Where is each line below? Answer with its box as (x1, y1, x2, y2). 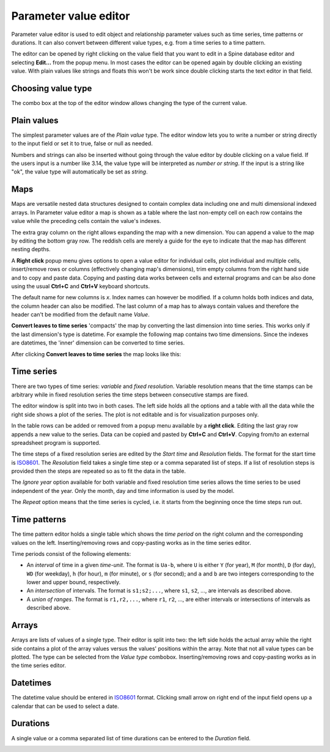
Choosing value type (11, 83, 92, 93)
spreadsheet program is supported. (11, 439, 101, 446)
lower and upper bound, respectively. (26, 579, 121, 586)
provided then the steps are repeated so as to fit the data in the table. (11, 467, 186, 475)
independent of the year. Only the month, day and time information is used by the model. (11, 487, 235, 494)
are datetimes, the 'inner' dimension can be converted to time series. (11, 339, 185, 346)
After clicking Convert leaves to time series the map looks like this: (11, 350, 182, 357)
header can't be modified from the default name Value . (11, 311, 150, 318)
